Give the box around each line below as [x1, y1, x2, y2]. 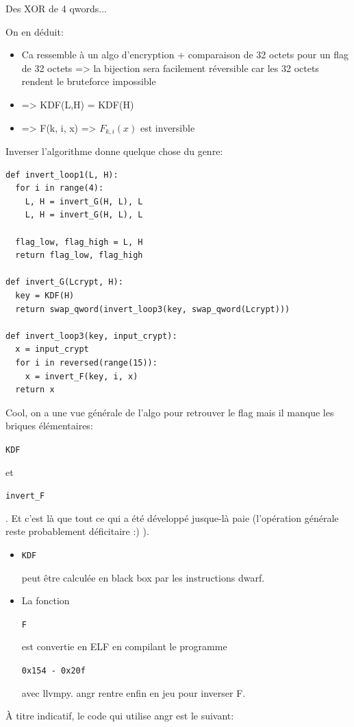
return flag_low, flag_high [15, 250, 143, 261]
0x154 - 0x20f [21, 666, 86, 676]
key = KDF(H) [15, 290, 75, 300]
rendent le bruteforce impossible [21, 74, 156, 88]
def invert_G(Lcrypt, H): [5, 277, 123, 287]
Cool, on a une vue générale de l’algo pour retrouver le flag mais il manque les [5, 405, 334, 419]
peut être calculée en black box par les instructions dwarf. [21, 570, 265, 584]
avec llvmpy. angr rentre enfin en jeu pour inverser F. [21, 685, 246, 700]
